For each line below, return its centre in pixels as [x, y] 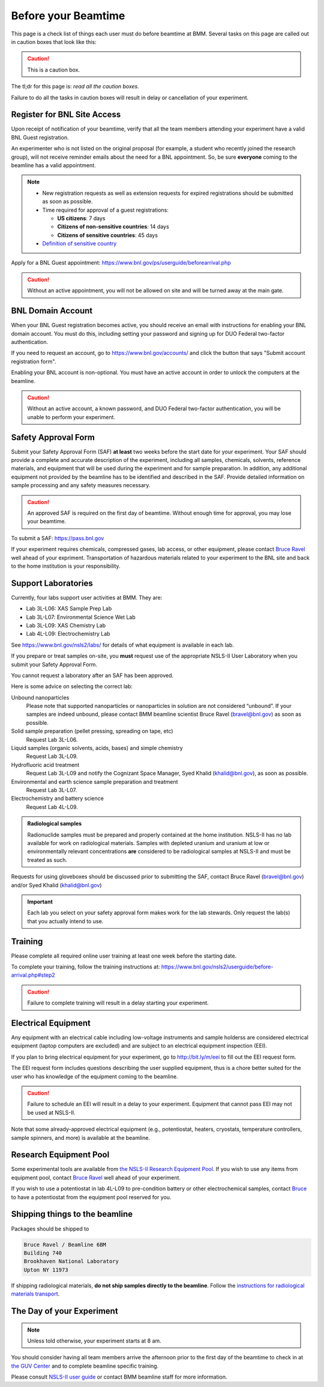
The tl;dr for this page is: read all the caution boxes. [75, 87]
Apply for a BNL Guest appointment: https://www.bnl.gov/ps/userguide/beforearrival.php [121, 263]
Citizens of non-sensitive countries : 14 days [113, 227]
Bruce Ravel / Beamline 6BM [65, 1244]
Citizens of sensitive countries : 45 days [108, 235]
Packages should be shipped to [50, 1229]
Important [40, 902]
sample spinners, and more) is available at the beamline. [80, 1137]
